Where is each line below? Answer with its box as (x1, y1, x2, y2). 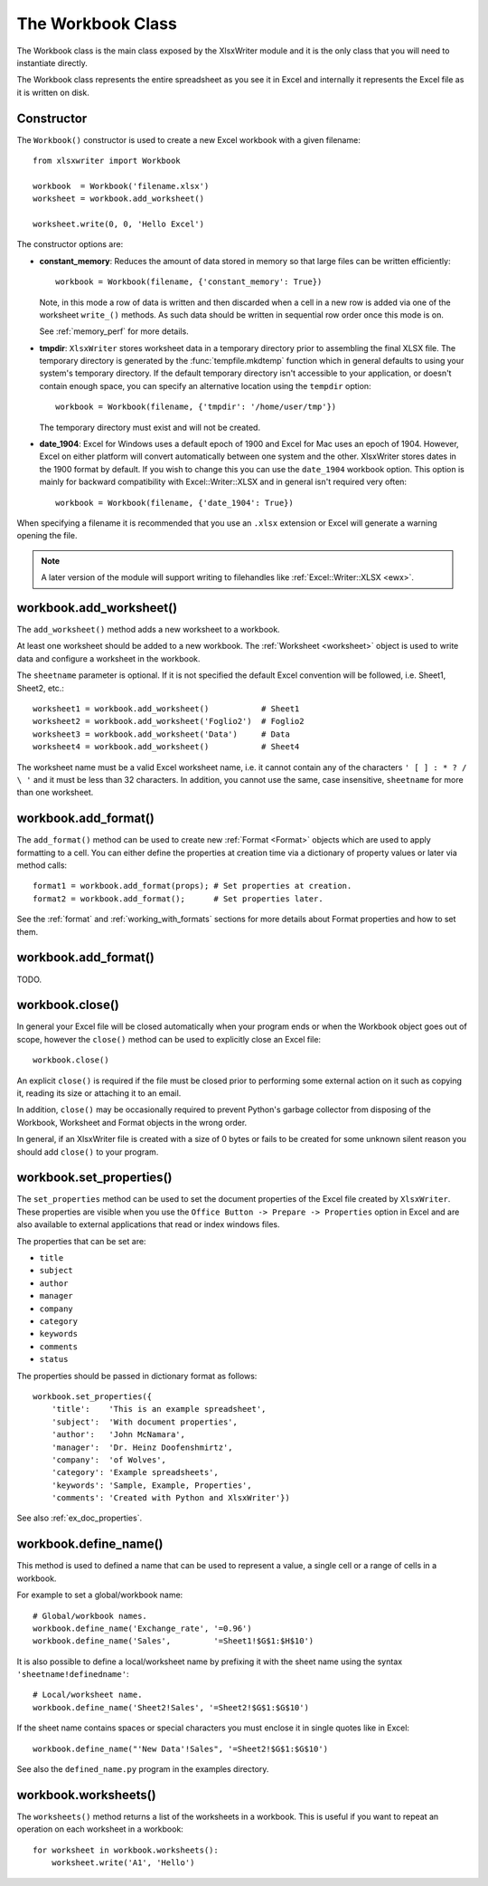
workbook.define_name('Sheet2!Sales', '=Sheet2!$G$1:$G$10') (33, 1702, 309, 1712)
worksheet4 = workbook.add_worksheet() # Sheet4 (33, 742, 300, 752)
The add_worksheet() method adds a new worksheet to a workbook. (16, 624, 280, 635)
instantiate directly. (16, 57, 88, 68)
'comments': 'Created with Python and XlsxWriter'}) (51, 1493, 291, 1503)
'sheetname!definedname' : (16, 1669, 129, 1680)
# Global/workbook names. (33, 1611, 148, 1621)
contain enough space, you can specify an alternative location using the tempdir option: (39, 380, 371, 391)
